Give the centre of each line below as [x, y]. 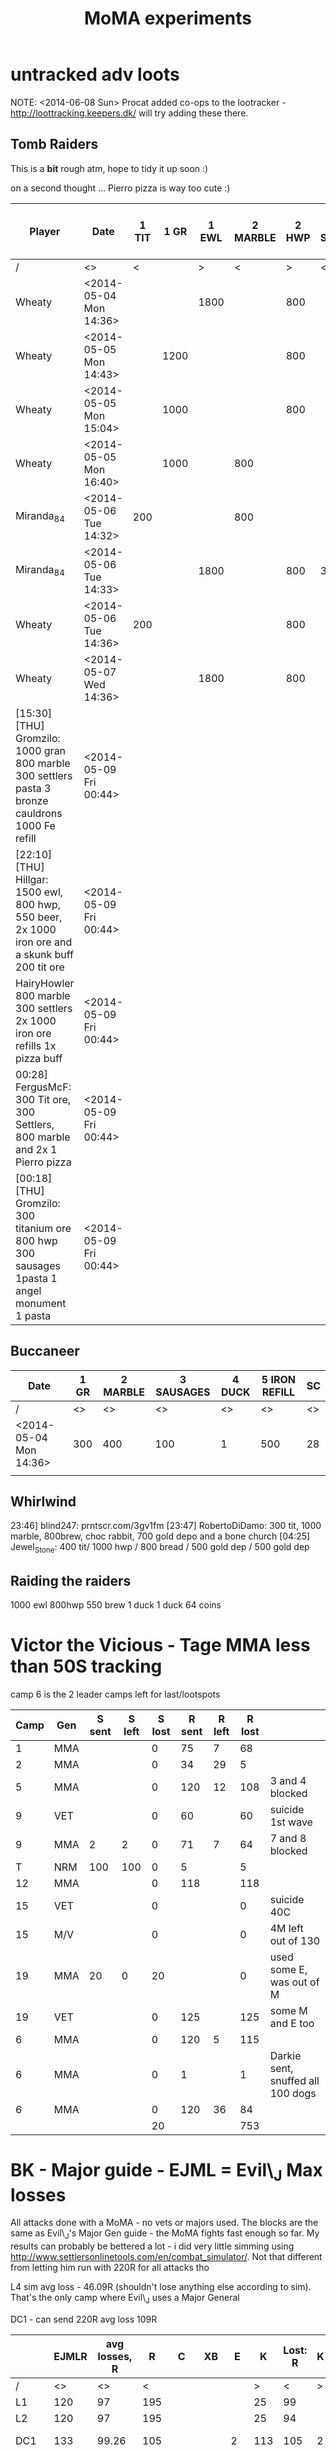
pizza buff [39, 1058]
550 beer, [39, 917]
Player [45, 231]
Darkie [285, 2055]
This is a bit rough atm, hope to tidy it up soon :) [109, 168]
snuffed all [294, 2080]
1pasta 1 [36, 1278]
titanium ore [43, 1228]
